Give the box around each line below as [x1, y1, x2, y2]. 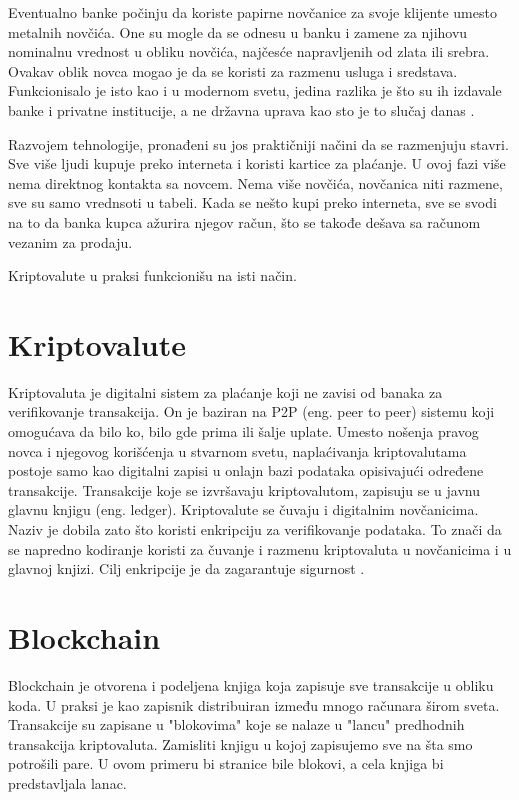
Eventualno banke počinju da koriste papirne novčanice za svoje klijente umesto [8, 2, 497, 22]
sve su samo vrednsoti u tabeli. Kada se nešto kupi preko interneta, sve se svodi [8, 192, 497, 213]
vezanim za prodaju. [8, 231, 133, 252]
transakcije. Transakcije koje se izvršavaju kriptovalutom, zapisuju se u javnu [8, 479, 480, 500]
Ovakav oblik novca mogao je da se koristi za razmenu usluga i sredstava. [8, 60, 458, 81]
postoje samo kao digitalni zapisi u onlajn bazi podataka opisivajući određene [8, 460, 484, 481]
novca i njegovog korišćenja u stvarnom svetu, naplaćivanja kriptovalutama [8, 440, 467, 461]
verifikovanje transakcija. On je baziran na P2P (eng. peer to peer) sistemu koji [8, 401, 495, 422]
